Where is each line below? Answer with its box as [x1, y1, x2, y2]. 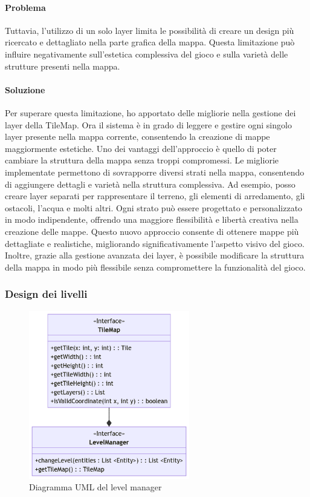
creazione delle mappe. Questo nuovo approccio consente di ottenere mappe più [5, 225, 299, 237]
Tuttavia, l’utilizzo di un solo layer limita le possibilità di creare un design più [5, 24, 294, 36]
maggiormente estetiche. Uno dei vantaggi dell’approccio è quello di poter [5, 142, 277, 154]
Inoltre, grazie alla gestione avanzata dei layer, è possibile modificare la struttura [5, 249, 305, 262]
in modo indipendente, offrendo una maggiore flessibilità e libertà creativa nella [5, 213, 299, 226]
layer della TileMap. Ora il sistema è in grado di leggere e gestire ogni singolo [5, 118, 292, 131]
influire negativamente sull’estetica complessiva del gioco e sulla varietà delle [5, 47, 288, 60]
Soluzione [5, 83, 45, 96]
